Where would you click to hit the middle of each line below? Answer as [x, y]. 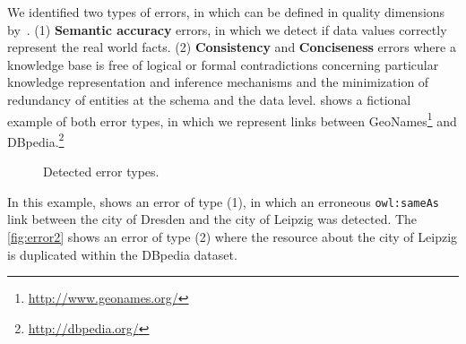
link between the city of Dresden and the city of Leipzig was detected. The [212, 219]
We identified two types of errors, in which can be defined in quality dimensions [226, 12]
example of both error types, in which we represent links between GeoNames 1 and [232, 119]
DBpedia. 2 [36, 140]
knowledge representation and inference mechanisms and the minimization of [218, 82]
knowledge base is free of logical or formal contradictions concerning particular [223, 64]
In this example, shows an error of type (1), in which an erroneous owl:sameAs [223, 201]
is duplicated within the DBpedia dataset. [122, 254]
